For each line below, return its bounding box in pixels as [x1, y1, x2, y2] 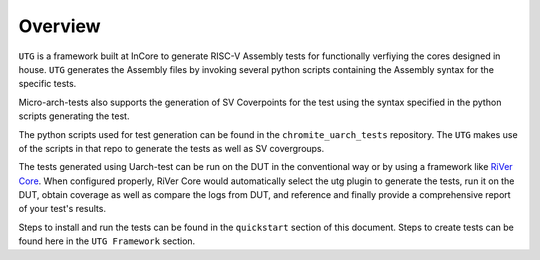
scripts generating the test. [18, 110, 130, 122]
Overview [18, 15, 101, 37]
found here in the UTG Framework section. [18, 235, 196, 247]
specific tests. [18, 78, 77, 90]
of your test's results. [18, 203, 107, 215]
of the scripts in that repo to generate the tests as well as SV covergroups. [18, 142, 325, 154]
